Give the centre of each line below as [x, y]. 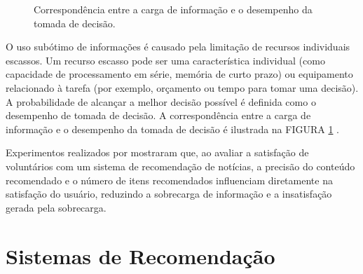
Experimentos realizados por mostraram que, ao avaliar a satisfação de [157, 152]
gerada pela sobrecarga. [56, 207]
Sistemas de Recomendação [141, 255]
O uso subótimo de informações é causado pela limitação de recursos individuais [178, 47]
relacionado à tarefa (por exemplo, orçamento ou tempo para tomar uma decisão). [182, 87]
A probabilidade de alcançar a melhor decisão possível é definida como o [161, 101]
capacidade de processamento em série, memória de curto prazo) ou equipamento [179, 74]
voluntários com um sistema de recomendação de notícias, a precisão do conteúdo [180, 166]
